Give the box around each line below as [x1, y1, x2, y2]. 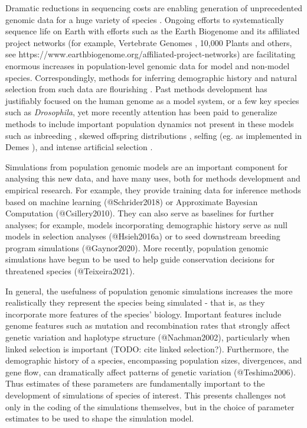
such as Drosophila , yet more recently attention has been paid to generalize [5, 106, 277, 118]
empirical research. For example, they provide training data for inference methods [5, 183, 301, 196]
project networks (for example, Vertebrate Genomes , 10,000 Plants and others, [5, 36, 292, 48]
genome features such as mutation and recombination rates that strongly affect [5, 319, 290, 332]
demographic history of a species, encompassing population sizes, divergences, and [5, 354, 302, 367]
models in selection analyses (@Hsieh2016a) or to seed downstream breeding [5, 230, 280, 242]
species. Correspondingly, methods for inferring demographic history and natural [5, 71, 297, 83]
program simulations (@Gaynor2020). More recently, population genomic [5, 241, 269, 254]
